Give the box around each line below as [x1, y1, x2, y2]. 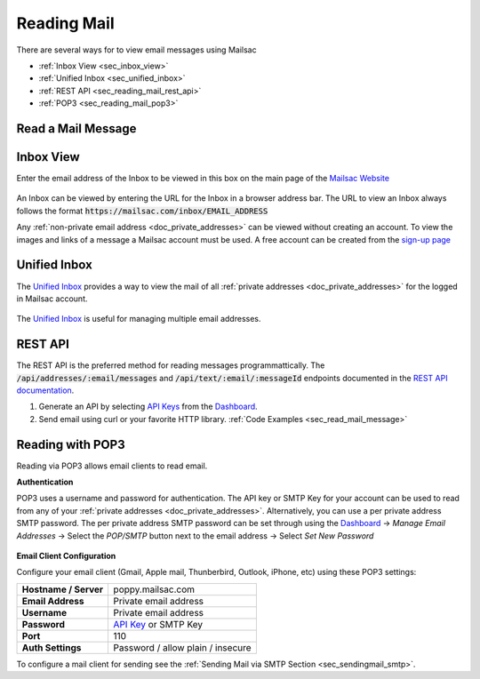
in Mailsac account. [16, 293, 88, 304]
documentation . [16, 385, 75, 395]
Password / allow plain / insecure [113, 641, 252, 653]
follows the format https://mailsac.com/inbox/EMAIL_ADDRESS [16, 205, 268, 216]
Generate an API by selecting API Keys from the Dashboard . [38, 401, 258, 412]
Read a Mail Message [16, 121, 137, 136]
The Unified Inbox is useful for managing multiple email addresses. [16, 314, 261, 324]
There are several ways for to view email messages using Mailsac [16, 44, 257, 55]
